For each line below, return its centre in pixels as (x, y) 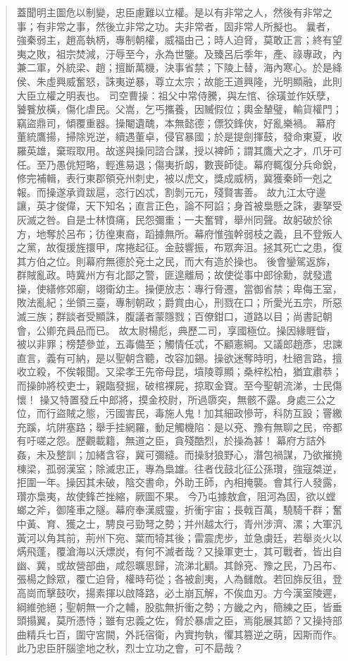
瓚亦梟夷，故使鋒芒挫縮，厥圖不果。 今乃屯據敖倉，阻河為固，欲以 (171, 496)
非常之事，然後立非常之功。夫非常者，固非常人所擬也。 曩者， (191, 26)
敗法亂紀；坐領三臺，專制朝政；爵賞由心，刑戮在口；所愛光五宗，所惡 (179, 302)
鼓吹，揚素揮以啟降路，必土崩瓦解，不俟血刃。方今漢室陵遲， (199, 592)
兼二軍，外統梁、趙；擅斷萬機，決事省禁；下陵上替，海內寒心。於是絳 (179, 67)
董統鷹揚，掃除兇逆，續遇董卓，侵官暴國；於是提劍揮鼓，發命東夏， (174, 137)
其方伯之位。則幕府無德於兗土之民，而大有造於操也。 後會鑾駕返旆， (176, 261)
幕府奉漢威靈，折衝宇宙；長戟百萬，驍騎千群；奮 (229, 510)
